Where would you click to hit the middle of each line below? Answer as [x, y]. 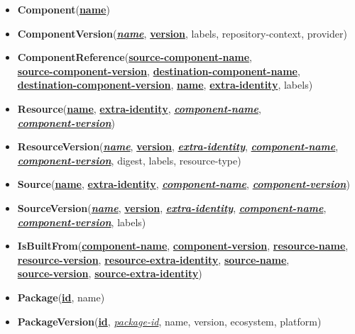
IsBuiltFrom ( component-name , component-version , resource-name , [183, 246]
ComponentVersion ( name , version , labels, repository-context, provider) [182, 33]
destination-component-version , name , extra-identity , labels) [165, 85]
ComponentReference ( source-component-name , [135, 57]
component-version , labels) [82, 222]
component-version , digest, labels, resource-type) [129, 160]
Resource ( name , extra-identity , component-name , [139, 108]
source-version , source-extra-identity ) [110, 273]
